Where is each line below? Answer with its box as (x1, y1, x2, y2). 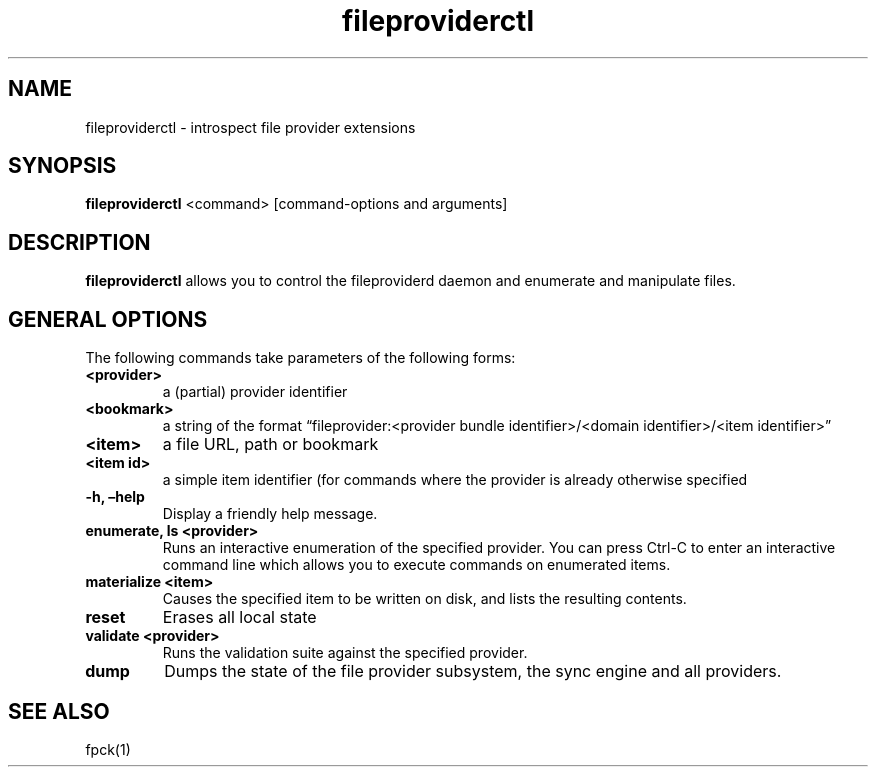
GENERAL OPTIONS (8, 306, 208, 332)
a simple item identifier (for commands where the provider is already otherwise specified (162, 471, 748, 489)
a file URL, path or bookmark (162, 434, 379, 455)
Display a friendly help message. (162, 505, 378, 523)
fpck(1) (85, 740, 131, 758)
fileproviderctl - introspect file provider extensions (85, 118, 416, 136)
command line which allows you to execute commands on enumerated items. (162, 556, 671, 574)
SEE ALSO (8, 698, 110, 724)
